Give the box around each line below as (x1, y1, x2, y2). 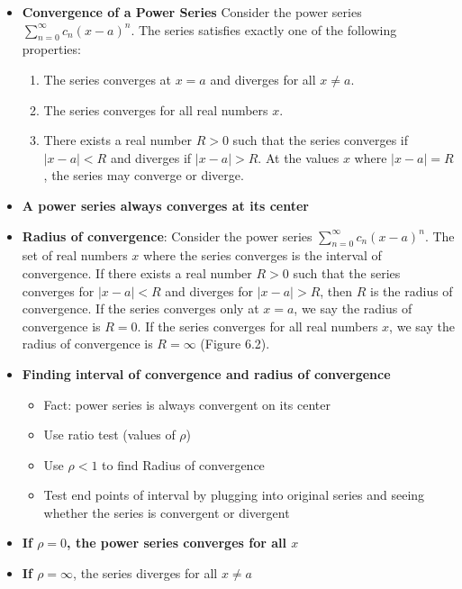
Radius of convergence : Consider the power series (22, 226, 313, 245)
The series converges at (43, 69, 172, 88)
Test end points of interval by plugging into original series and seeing (43, 485, 425, 504)
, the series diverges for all (73, 564, 218, 583)
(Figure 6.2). (200, 334, 270, 353)
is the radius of (370, 281, 453, 300)
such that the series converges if (232, 131, 408, 150)
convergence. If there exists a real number (22, 263, 252, 282)
